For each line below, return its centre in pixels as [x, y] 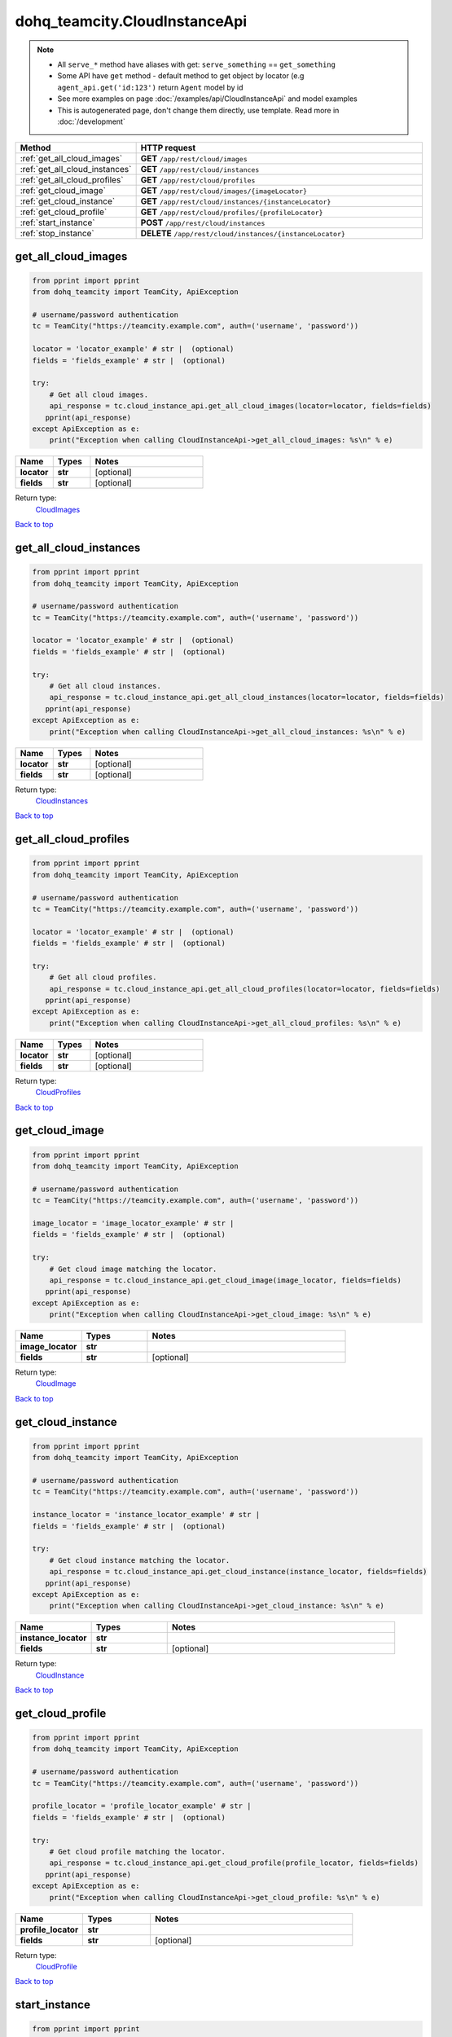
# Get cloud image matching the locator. [133, 1269]
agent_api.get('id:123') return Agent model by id [150, 87]
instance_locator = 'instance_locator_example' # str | [146, 1515]
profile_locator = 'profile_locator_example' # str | [142, 1806]
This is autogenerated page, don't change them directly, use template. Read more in [198, 110]
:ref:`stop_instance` [57, 234]
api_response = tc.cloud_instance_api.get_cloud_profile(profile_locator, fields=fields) [234, 1863]
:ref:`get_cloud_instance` [68, 201]
